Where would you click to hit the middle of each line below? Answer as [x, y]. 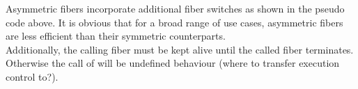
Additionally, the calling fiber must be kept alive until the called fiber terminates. [180, 49]
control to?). [32, 76]
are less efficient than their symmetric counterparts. [116, 36]
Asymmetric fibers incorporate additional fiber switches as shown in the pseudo [175, 8]
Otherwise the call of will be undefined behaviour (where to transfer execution [173, 63]
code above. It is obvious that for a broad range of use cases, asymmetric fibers [174, 22]
